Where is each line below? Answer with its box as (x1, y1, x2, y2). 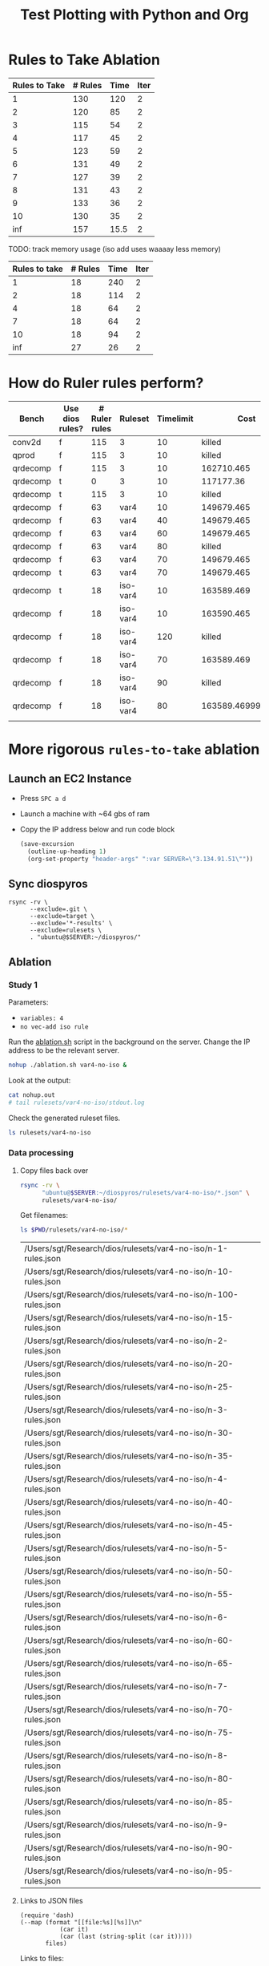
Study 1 (8, 979, 38, 990)
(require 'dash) (19, 1911, 74, 1919)
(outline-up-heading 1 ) (27, 847, 106, 856)
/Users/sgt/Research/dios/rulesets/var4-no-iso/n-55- (23, 1589, 234, 1600)
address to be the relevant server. (8, 1046, 120, 1055)
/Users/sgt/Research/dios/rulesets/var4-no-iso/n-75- (23, 1727, 234, 1738)
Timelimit (157, 413, 194, 424)
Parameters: (8, 997, 49, 1007)
